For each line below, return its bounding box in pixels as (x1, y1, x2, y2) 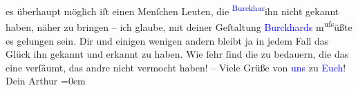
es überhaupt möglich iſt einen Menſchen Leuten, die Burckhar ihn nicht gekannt (6, 2, 339, 18)
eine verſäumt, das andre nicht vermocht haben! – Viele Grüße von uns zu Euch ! (6, 60, 346, 74)
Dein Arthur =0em (6, 74, 86, 88)
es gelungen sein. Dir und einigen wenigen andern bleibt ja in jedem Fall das (6, 33, 329, 47)
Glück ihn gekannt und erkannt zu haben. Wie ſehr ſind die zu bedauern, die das (6, 47, 349, 61)
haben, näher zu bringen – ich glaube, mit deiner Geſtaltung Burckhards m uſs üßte (6, 18, 352, 34)
